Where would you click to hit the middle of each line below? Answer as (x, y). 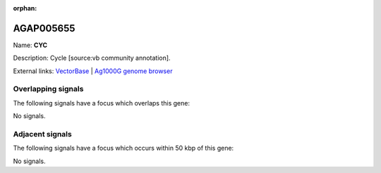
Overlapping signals (48, 89)
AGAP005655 (44, 28)
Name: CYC (30, 45)
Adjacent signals (42, 134)
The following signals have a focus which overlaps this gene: (102, 103)
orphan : (25, 8)
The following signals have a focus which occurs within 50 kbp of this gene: (123, 148)
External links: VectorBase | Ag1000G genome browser (93, 71)
